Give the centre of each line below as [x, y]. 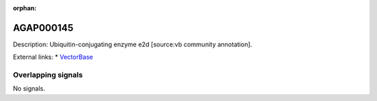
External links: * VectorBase [53, 57]
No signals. [29, 89]
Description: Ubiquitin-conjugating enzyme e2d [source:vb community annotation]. [133, 44]
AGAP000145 [43, 28]
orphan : [25, 8]
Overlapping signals [48, 75]
